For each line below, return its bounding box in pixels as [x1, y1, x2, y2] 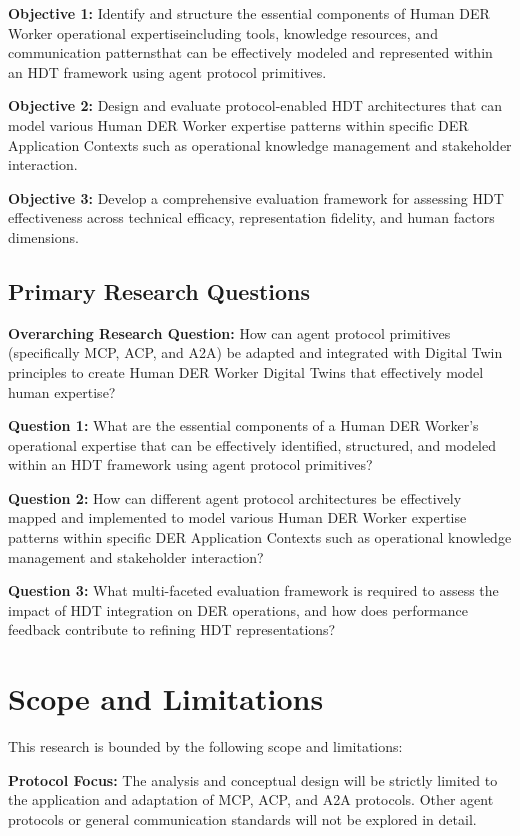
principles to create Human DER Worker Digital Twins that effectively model [8, 361, 484, 382]
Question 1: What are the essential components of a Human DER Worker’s [8, 415, 479, 436]
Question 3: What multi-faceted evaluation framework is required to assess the [8, 580, 499, 601]
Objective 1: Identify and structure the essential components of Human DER [8, 3, 490, 23]
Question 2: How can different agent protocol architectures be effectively [8, 487, 462, 508]
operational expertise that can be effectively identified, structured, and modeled [8, 434, 496, 455]
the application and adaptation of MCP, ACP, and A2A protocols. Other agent [8, 789, 494, 810]
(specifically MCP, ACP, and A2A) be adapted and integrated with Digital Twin [8, 342, 503, 363]
